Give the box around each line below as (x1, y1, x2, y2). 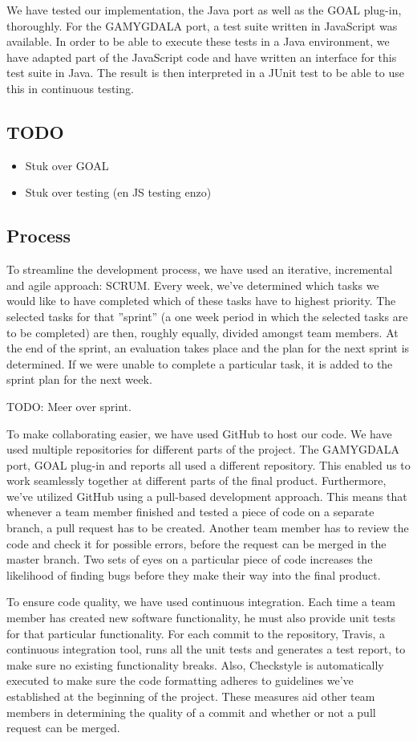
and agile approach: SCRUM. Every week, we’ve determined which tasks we (6, 276, 379, 293)
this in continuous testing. (6, 79, 134, 96)
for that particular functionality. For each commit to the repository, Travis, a (6, 625, 386, 641)
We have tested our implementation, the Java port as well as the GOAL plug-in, (6, 2, 402, 18)
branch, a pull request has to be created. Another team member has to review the (6, 519, 409, 536)
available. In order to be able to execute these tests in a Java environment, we (6, 33, 390, 50)
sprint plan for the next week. (6, 371, 152, 388)
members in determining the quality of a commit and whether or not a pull (6, 703, 376, 720)
